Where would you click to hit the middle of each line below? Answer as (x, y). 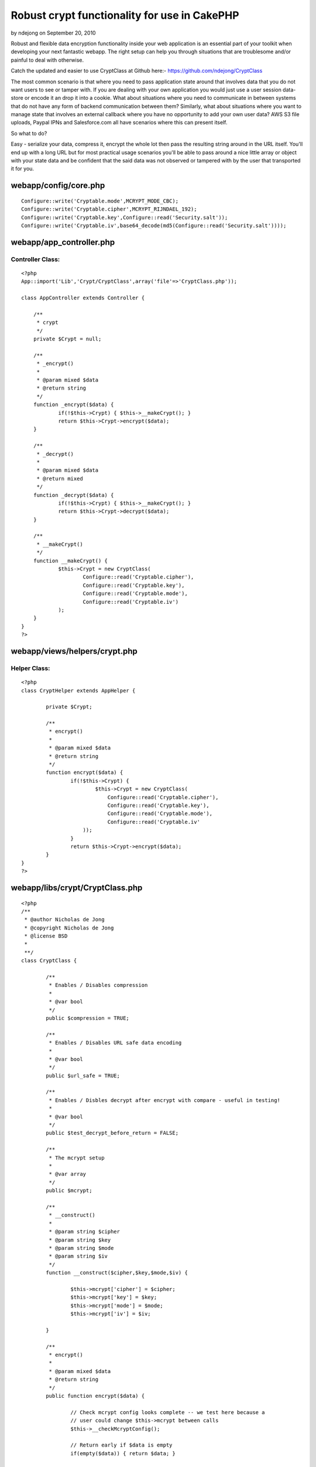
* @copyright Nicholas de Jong (69, 928)
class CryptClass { (49, 961)
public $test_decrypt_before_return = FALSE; (112, 1133)
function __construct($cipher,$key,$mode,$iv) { (117, 1273)
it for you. (23, 169)
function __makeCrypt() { (71, 561)
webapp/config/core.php (58, 186)
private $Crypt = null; (67, 339)
